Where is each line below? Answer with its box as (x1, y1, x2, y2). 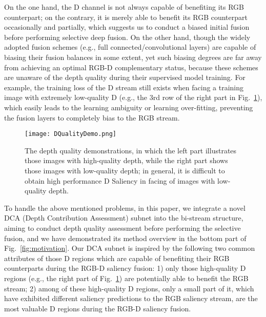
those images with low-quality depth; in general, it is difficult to (25, 165, 225, 175)
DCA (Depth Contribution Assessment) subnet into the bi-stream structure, (4, 212, 243, 223)
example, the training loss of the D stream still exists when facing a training (4, 82, 244, 92)
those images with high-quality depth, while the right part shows (25, 155, 228, 166)
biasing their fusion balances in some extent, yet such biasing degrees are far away (4, 51, 262, 62)
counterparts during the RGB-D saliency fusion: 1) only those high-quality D (4, 263, 246, 273)
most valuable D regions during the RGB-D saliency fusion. (4, 303, 191, 313)
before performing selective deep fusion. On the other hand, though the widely (4, 31, 251, 42)
